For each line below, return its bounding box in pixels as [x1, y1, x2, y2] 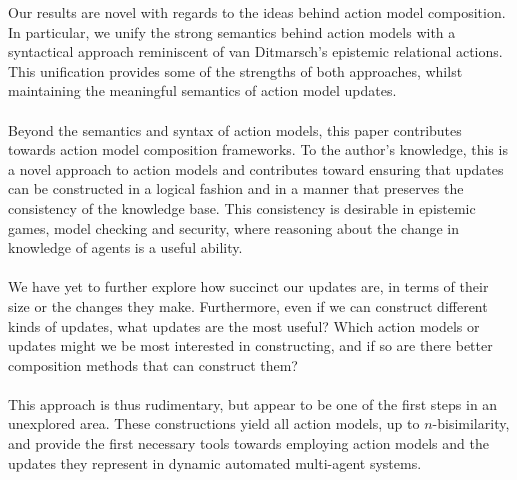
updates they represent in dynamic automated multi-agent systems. [8, 452, 422, 473]
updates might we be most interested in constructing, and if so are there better [8, 335, 493, 356]
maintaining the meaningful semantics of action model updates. [8, 80, 397, 101]
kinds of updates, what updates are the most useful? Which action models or [8, 315, 480, 336]
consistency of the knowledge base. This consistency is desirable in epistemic [8, 197, 476, 218]
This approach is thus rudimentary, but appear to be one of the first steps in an [8, 393, 498, 414]
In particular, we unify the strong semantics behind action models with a [8, 21, 456, 42]
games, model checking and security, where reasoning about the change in [8, 217, 460, 238]
